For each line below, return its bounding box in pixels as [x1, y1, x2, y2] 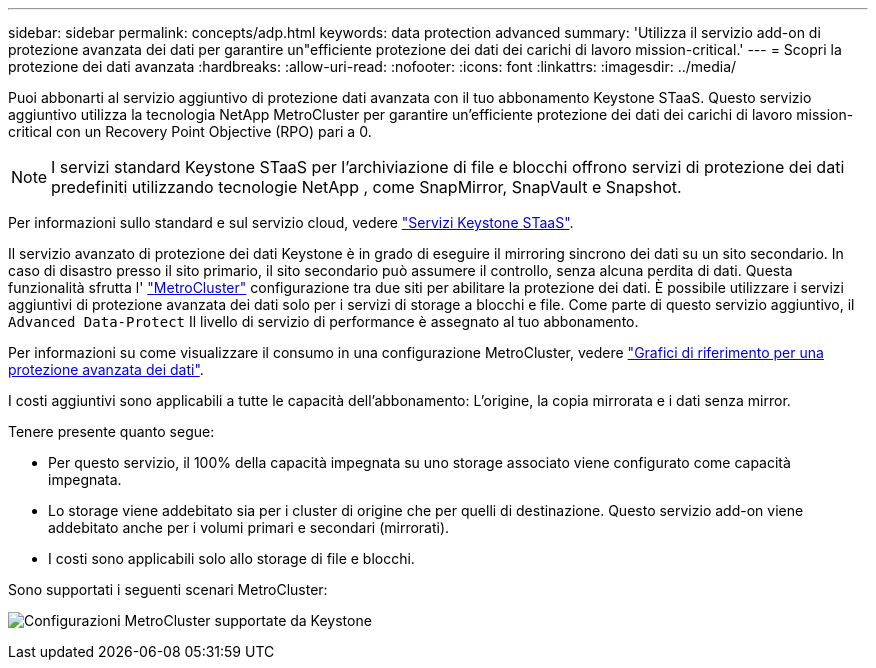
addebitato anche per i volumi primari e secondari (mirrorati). [48, 519, 450, 536]
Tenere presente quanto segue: [8, 423, 215, 440]
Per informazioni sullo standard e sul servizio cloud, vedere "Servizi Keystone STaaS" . [8, 214, 574, 231]
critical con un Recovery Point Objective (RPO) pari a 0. [8, 123, 372, 140]
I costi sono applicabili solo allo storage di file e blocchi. [48, 550, 415, 567]
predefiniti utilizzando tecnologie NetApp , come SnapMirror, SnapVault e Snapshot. [51, 177, 682, 197]
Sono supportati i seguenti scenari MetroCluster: [8, 581, 328, 598]
